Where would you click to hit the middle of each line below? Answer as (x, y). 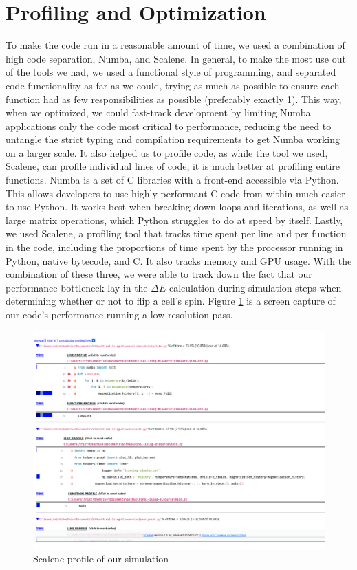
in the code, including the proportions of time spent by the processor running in (174, 247)
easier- (335, 193)
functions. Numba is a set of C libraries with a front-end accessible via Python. (172, 180)
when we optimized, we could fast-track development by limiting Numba (158, 112)
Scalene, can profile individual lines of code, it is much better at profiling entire (173, 166)
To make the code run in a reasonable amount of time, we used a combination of (175, 45)
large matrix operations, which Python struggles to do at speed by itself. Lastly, (174, 220)
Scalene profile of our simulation (101, 558)
